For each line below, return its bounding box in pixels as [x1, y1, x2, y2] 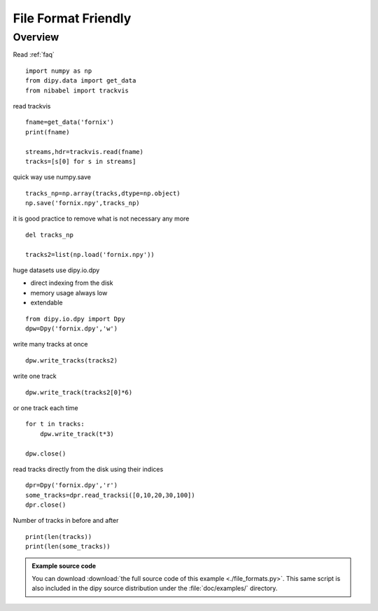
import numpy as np [25, 66, 92, 75]
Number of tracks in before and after [13, 517, 119, 525]
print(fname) [25, 128, 70, 136]
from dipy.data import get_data [25, 77, 136, 85]
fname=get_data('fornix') [25, 118, 115, 126]
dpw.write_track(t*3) [39, 430, 115, 437]
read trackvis [13, 101, 51, 110]
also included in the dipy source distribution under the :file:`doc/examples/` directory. [31, 584, 278, 593]
